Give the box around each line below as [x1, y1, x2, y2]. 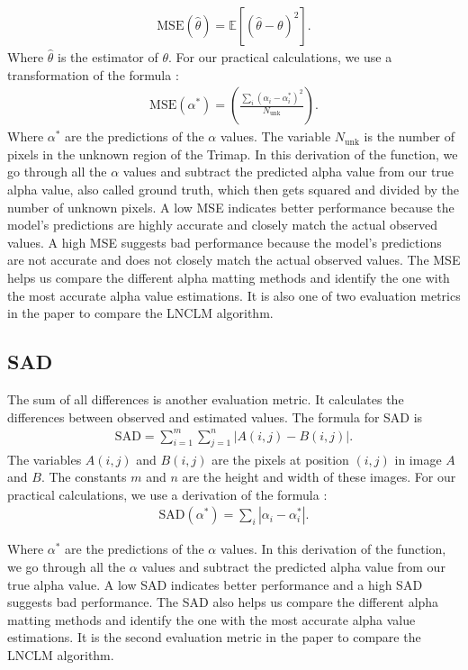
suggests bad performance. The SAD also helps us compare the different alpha [7, 593, 439, 611]
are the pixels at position [211, 449, 349, 468]
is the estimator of [58, 48, 158, 67]
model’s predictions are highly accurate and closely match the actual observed [7, 215, 438, 234]
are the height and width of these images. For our [182, 467, 456, 486]
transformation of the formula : [7, 65, 179, 84]
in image [394, 449, 442, 468]
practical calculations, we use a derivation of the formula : [7, 484, 328, 503]
